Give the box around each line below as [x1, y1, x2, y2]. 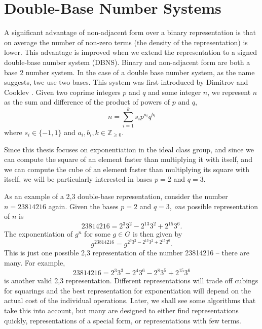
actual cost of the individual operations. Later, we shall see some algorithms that [4, 295, 256, 306]
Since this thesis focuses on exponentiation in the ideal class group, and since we [4, 144, 254, 154]
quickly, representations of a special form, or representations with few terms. [4, 315, 241, 325]
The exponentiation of [4, 228, 73, 239]
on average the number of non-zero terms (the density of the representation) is [4, 37, 248, 47]
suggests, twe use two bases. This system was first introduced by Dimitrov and [4, 77, 248, 87]
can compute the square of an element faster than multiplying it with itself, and [4, 154, 252, 164]
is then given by [132, 228, 182, 239]
